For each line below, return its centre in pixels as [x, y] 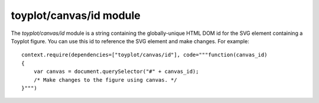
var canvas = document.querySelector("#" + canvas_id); [116, 72]
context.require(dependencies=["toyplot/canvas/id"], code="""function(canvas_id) [144, 55]
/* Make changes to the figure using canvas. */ [105, 80]
